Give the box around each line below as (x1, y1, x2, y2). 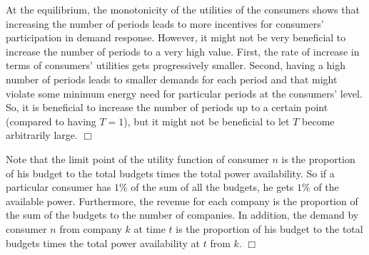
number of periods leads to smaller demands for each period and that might (6, 71, 338, 86)
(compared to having (6, 113, 96, 128)
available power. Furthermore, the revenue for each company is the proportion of (6, 193, 358, 208)
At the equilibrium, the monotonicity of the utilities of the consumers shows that (6, 2, 360, 16)
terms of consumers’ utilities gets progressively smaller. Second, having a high (6, 58, 346, 73)
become (302, 113, 335, 128)
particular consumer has (6, 179, 111, 194)
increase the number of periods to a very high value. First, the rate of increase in (6, 43, 360, 58)
